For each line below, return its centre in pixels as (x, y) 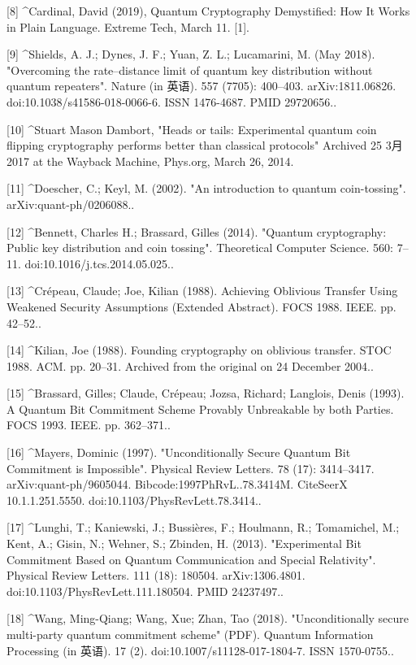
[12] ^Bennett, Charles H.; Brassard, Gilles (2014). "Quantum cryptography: (197, 231)
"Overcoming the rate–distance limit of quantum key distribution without (190, 70)
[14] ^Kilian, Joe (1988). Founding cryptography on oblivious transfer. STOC (199, 350)
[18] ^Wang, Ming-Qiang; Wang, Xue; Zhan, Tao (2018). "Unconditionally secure (208, 618)
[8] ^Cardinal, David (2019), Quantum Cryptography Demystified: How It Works (208, 11)
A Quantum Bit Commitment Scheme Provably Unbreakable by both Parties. (200, 409)
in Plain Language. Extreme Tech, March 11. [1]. (128, 26)
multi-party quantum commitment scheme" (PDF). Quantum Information (190, 634)
